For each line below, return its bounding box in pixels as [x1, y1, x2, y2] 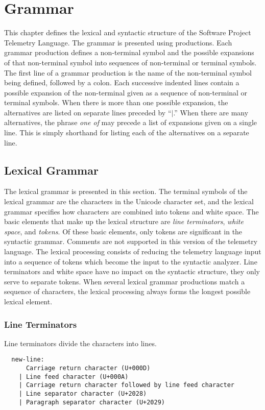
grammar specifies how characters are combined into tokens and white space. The [4, 206, 259, 216]
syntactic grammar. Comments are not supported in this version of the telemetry [4, 236, 258, 247]
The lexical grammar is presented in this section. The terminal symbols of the [4, 186, 248, 197]
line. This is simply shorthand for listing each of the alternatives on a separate [4, 127, 249, 138]
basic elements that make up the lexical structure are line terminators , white [4, 216, 244, 227]
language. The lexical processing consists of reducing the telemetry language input [4, 246, 261, 257]
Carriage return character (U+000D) [26, 365, 151, 372]
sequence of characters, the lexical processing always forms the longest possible [4, 286, 251, 297]
